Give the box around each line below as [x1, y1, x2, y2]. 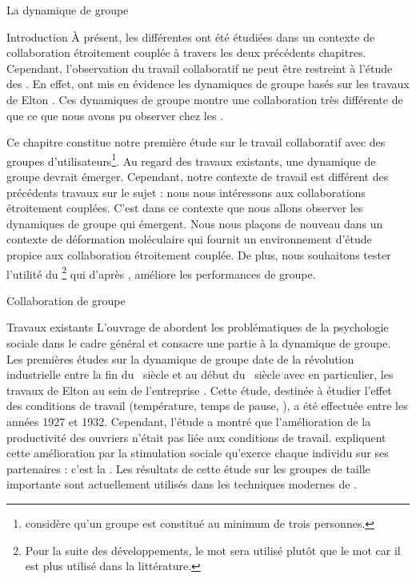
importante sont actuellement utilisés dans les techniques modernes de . [6, 476, 358, 493]
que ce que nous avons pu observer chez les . [6, 107, 223, 123]
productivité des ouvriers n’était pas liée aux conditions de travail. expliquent [6, 428, 386, 445]
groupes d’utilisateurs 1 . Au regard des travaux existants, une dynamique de [6, 150, 376, 169]
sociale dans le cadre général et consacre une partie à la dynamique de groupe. [6, 335, 391, 351]
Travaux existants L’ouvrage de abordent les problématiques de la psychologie [6, 319, 389, 336]
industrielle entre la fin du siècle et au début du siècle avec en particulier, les [6, 366, 394, 383]
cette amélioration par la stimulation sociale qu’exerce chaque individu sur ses [6, 444, 389, 461]
